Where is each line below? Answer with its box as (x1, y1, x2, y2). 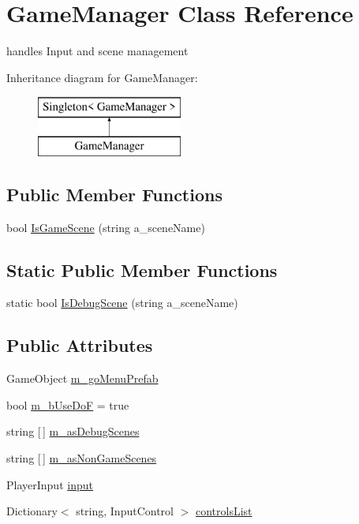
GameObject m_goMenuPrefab (6, 370, 159, 387)
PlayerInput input (6, 476, 93, 492)
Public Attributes (6, 333, 153, 357)
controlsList (195, 503, 252, 519)
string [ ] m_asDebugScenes (6, 423, 140, 440)
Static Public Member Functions (6, 257, 278, 282)
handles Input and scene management (6, 43, 189, 59)
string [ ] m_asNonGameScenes (6, 450, 157, 466)
